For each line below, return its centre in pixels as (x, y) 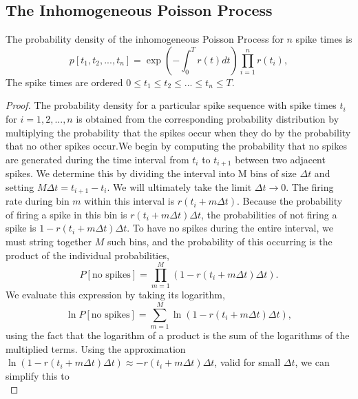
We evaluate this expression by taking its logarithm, (115, 295)
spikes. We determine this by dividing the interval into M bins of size (151, 173)
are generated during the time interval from (97, 159)
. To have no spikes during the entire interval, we (230, 228)
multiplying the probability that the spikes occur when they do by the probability (178, 132)
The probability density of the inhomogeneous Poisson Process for (145, 39)
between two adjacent (280, 159)
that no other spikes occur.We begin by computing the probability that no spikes (176, 146)
